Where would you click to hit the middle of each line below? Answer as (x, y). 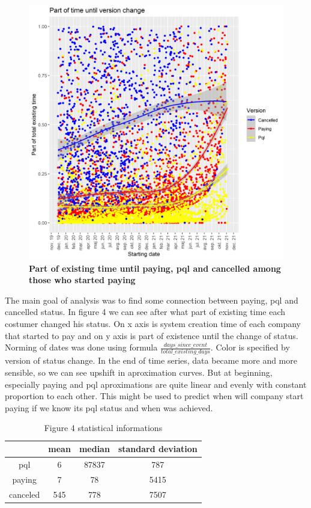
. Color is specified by (250, 347)
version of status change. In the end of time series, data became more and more (151, 360)
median (94, 449)
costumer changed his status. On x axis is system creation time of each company (153, 323)
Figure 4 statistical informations (103, 428)
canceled (25, 494)
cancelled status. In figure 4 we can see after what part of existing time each (145, 312)
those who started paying (82, 280)
